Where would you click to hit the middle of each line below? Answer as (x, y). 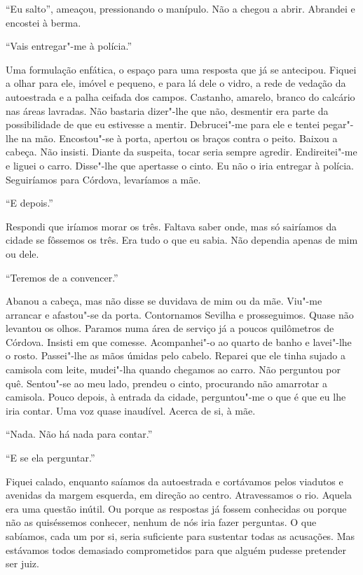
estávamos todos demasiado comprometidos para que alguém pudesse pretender (176, 549)
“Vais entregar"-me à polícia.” (69, 46)
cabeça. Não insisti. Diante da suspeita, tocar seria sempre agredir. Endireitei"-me (181, 152)
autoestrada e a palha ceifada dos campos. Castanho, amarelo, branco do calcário (180, 96)
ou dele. (22, 253)
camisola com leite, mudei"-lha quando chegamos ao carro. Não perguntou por (173, 369)
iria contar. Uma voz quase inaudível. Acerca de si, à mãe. (131, 410)
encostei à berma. (43, 22)
